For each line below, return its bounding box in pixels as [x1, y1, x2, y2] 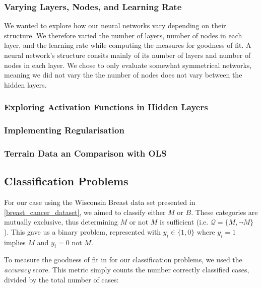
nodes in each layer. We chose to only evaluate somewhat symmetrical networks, [4, 59, 252, 70]
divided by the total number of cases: [4, 274, 119, 284]
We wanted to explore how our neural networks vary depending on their [4, 20, 226, 31]
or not [129, 217, 149, 227]
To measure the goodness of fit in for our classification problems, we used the [4, 254, 242, 265]
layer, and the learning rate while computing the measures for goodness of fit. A [4, 40, 251, 50]
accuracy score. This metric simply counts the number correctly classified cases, [4, 264, 249, 275]
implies [4, 237, 26, 247]
